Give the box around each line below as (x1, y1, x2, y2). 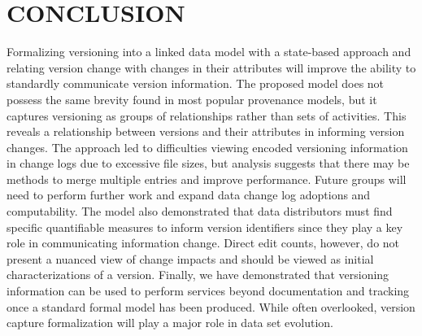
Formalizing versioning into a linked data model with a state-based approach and (7, 43, 411, 60)
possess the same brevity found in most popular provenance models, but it (7, 90, 377, 107)
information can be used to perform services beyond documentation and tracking (7, 282, 410, 299)
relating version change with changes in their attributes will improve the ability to (7, 59, 416, 76)
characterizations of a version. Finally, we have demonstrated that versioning (7, 266, 389, 283)
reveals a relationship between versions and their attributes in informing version (7, 123, 405, 140)
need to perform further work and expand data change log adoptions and (7, 186, 371, 203)
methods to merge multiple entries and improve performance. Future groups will (7, 170, 407, 187)
